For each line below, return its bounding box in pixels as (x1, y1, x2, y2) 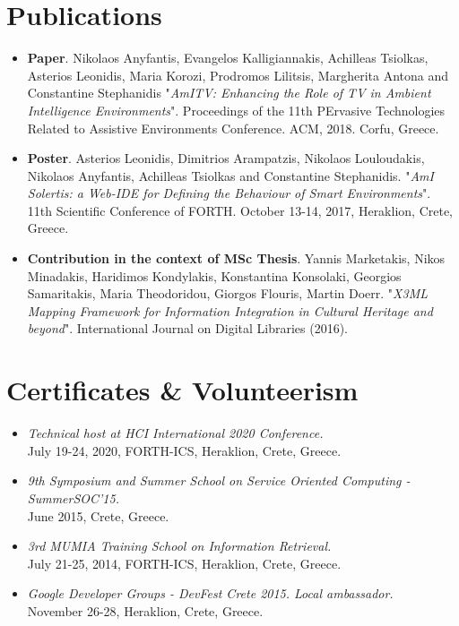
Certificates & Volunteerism (6, 372, 359, 408)
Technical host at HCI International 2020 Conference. (27, 424, 324, 442)
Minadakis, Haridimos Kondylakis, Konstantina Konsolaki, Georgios (27, 266, 402, 285)
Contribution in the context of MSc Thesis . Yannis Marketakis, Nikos (27, 249, 446, 268)
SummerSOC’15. (27, 488, 119, 507)
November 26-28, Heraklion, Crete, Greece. (27, 601, 264, 620)
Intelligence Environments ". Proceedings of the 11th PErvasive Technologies (27, 100, 446, 119)
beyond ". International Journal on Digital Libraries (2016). (27, 319, 349, 338)
